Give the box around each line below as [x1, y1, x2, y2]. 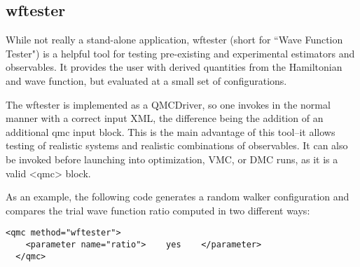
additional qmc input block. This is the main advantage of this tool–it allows [6, 124, 335, 139]
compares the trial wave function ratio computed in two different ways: [6, 203, 310, 217]
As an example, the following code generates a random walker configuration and [6, 189, 349, 204]
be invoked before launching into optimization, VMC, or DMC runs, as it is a [6, 151, 338, 166]
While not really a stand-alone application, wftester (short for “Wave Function [6, 32, 343, 47]
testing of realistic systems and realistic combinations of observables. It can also [6, 138, 348, 153]
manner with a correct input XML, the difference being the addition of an [6, 111, 324, 125]
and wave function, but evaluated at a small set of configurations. [6, 73, 287, 88]
